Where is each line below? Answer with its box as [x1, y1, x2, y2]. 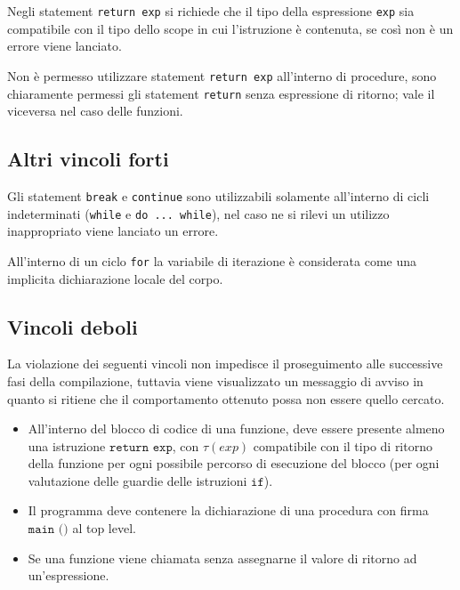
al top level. [72, 519, 136, 537]
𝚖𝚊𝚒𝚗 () [28, 523, 69, 537]
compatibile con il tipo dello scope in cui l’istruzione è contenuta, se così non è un [7, 19, 454, 37]
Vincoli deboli [7, 312, 138, 340]
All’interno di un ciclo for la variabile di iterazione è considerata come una [7, 251, 417, 270]
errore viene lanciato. [7, 36, 122, 55]
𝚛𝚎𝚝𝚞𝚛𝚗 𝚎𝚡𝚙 [109, 440, 173, 454]
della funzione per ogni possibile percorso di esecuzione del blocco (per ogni [28, 454, 440, 473]
